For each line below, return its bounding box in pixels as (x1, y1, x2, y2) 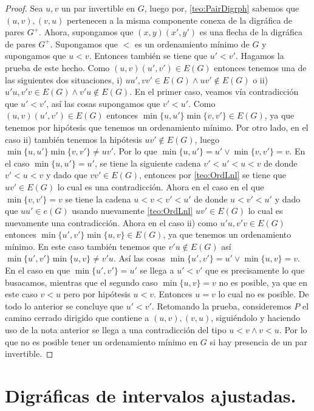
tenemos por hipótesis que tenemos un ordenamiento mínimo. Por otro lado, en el (5, 120, 309, 133)
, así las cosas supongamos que (46, 97, 160, 109)
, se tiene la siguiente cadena (94, 156, 201, 169)
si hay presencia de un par (210, 335, 307, 348)
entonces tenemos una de (214, 61, 307, 74)
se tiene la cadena (65, 192, 131, 205)
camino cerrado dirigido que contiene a (5, 311, 149, 324)
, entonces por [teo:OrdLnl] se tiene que (139, 168, 287, 181)
